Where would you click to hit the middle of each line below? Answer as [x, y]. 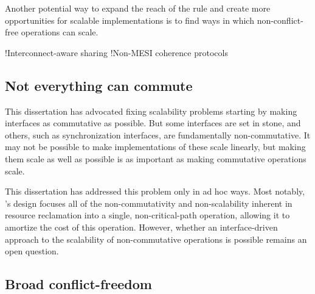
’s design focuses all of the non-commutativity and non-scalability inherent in [149, 203]
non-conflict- [280, 20]
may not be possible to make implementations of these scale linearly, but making [155, 147]
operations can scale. [60, 32]
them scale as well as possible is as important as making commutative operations [156, 158]
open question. [32, 251]
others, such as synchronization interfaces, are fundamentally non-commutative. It [158, 134]
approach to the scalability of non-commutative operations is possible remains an [156, 239]
